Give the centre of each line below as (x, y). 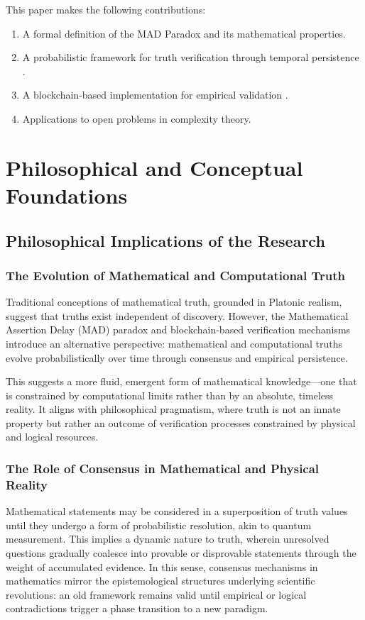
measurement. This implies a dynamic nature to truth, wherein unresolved (168, 539)
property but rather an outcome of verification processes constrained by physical (181, 422)
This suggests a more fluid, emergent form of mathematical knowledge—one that (181, 381)
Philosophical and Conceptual (154, 167)
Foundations (67, 195)
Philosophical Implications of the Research (165, 240)
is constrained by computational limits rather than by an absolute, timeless (170, 395)
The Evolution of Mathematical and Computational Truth (175, 275)
